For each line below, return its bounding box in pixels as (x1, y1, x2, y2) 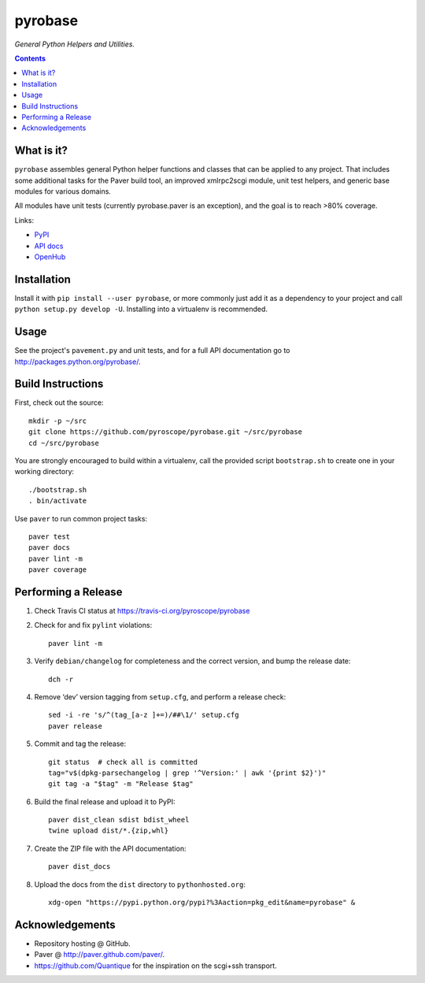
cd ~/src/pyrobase (28, 438, 100, 447)
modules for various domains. (14, 186, 112, 196)
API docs (34, 241, 64, 250)
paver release (48, 721, 102, 730)
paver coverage (28, 566, 87, 574)
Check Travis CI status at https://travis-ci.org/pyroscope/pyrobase (34, 606, 250, 616)
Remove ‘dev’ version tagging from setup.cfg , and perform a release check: (34, 692, 286, 701)
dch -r (48, 674, 74, 684)
